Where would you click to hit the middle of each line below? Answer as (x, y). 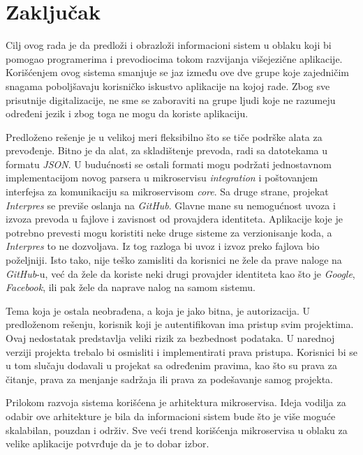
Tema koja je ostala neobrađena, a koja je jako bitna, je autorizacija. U (158, 310)
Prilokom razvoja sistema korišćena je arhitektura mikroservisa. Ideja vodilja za (176, 402)
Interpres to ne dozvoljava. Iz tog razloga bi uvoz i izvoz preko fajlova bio (163, 246)
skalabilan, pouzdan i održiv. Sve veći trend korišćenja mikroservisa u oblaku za (177, 430)
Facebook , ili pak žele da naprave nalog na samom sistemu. (131, 287)
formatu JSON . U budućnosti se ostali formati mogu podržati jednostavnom (169, 164)
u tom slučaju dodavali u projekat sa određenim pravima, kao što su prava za (171, 365)
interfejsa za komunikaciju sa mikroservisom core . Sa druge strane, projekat (167, 192)
